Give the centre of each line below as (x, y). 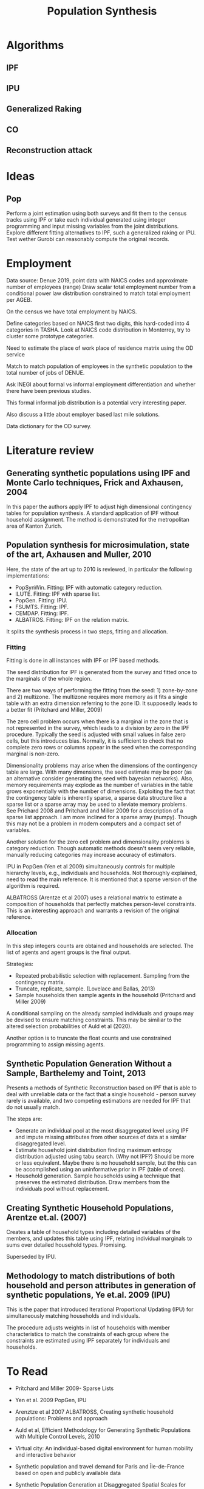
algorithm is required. (33, 886)
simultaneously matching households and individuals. (73, 1315)
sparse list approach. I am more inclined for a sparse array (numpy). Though (102, 817)
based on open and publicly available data (68, 1473)
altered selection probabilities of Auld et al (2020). (69, 1026)
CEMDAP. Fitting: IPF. (42, 613)
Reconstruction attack (49, 150)
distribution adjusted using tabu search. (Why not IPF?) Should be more (104, 1157)
